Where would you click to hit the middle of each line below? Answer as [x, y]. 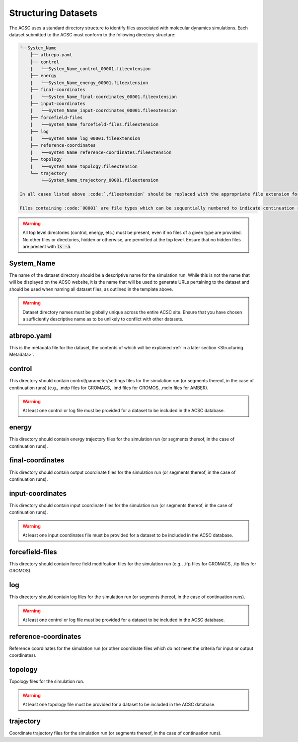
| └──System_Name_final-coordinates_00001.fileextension [104, 97]
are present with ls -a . [47, 247]
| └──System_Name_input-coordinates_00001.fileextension [104, 110]
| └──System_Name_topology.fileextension [84, 166]
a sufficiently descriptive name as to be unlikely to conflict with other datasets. [103, 319]
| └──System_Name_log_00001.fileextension [85, 139]
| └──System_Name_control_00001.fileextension [90, 69]
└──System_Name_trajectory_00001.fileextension [100, 180]
